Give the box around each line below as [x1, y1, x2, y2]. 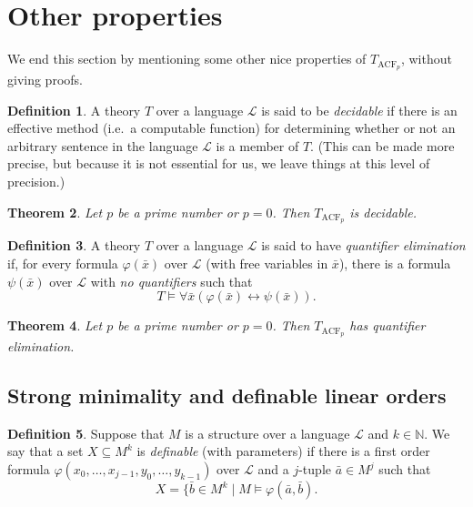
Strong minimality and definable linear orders [7, 381, 447, 410]
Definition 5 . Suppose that [7, 423, 165, 442]
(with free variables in [206, 254, 328, 272]
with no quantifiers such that [90, 271, 253, 290]
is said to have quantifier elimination [261, 236, 466, 255]
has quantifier [349, 316, 426, 335]
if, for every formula [7, 254, 118, 272]
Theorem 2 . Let [7, 202, 103, 221]
